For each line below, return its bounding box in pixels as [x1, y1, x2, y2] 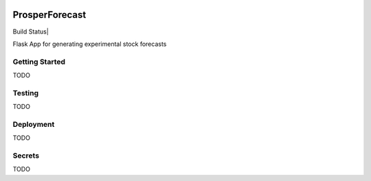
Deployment [12, 119, 55, 129]
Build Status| [12, 27, 49, 36]
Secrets [12, 151, 40, 160]
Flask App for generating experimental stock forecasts [12, 40, 167, 48]
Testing [12, 88, 39, 97]
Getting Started [12, 57, 65, 67]
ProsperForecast [12, 9, 87, 21]
